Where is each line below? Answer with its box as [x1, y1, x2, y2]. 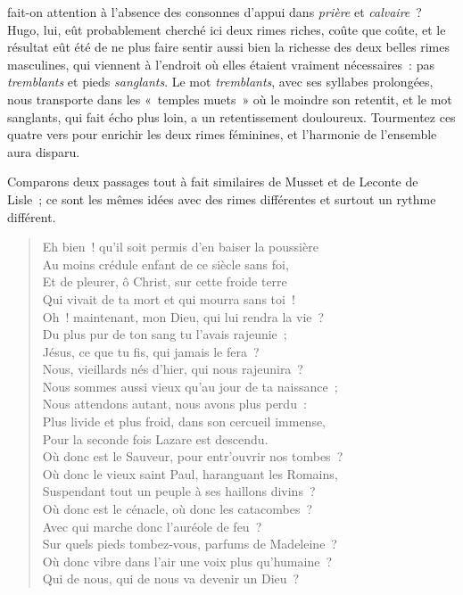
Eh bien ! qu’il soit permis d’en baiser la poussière [42, 237, 318, 256]
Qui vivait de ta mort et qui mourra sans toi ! [42, 289, 295, 308]
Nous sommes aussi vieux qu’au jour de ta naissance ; [42, 376, 338, 395]
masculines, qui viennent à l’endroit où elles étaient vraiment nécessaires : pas [7, 54, 434, 73]
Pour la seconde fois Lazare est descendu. [42, 429, 269, 448]
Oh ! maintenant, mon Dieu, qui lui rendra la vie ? [42, 307, 325, 326]
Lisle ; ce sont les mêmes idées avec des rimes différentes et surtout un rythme [7, 189, 436, 208]
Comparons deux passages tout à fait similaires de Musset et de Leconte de [7, 172, 418, 191]
